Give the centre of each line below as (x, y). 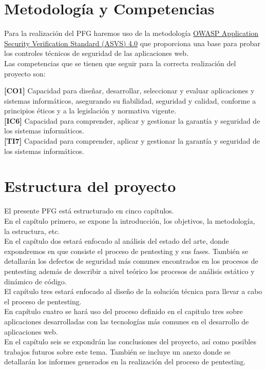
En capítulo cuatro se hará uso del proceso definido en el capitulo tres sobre (123, 311)
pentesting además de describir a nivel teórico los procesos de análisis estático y (129, 271)
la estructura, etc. (32, 231)
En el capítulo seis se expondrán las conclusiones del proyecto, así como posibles (130, 342)
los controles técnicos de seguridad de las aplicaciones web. (97, 53)
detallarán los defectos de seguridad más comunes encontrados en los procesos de (131, 261)
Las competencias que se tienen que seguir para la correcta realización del (120, 63)
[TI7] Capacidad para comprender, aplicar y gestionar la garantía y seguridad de (132, 141)
